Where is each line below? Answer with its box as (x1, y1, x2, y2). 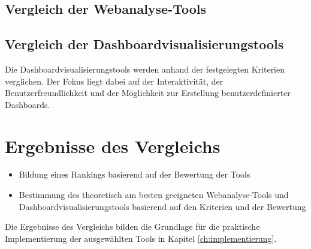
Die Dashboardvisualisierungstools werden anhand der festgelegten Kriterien (5, 62, 285, 75)
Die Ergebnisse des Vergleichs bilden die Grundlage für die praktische (5, 220, 260, 233)
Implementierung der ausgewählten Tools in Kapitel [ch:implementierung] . (5, 232, 277, 244)
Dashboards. (5, 98, 50, 110)
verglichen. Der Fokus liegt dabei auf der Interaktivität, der (5, 74, 224, 87)
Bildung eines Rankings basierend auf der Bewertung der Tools (19, 168, 250, 181)
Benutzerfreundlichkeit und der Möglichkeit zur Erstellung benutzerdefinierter (5, 86, 291, 99)
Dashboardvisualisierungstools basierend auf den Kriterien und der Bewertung (19, 200, 306, 212)
